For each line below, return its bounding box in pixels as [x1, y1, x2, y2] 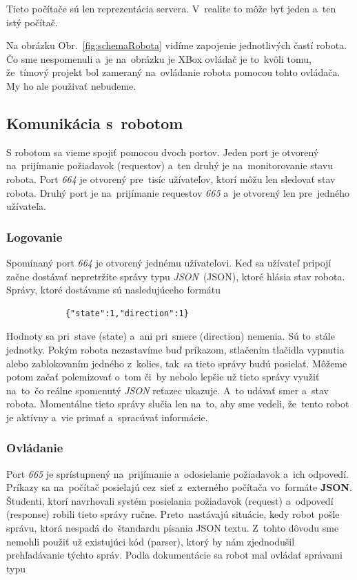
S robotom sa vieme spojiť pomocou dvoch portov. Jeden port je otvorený [6, 144, 319, 159]
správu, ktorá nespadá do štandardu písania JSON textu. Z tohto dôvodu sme [6, 521, 339, 535]
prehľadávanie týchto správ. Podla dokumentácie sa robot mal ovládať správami [6, 548, 343, 562]
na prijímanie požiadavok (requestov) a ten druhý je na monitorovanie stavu [6, 158, 334, 173]
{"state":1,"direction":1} [65, 308, 189, 318]
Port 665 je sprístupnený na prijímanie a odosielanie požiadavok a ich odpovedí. [6, 466, 349, 481]
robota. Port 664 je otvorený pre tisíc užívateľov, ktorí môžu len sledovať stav [6, 171, 336, 186]
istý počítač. [6, 14, 58, 29]
